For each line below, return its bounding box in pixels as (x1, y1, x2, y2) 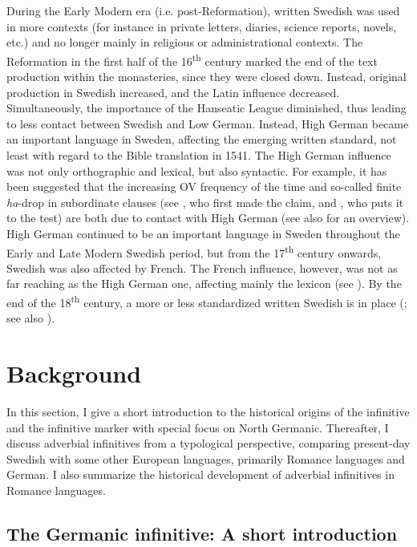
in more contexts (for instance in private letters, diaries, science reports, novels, (6, 18, 397, 34)
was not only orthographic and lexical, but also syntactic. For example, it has (6, 162, 387, 179)
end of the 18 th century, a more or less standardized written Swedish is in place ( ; (6, 292, 407, 310)
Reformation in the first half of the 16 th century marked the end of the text (6, 50, 378, 69)
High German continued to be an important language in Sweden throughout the (6, 225, 400, 241)
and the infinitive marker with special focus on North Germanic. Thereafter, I (6, 419, 389, 436)
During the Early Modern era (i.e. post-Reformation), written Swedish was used (6, 2, 400, 18)
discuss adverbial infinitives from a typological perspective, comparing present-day (6, 435, 411, 452)
